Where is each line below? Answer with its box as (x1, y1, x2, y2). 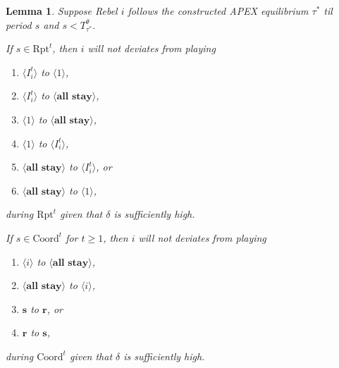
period (6, 17, 32, 32)
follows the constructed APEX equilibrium (128, 4, 309, 18)
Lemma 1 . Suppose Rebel (6, 4, 118, 18)
